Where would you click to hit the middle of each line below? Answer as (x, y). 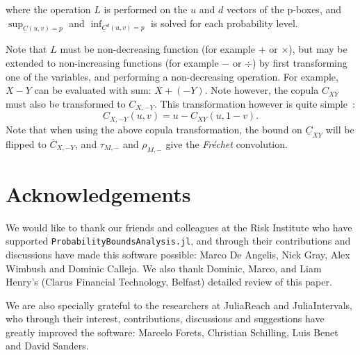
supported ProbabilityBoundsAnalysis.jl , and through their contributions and (178, 241)
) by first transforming (300, 63)
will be (340, 129)
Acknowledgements (98, 193)
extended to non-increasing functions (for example (112, 63)
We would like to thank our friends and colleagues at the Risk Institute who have (179, 227)
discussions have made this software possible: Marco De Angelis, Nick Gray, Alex (178, 254)
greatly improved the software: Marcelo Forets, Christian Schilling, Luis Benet (172, 332)
